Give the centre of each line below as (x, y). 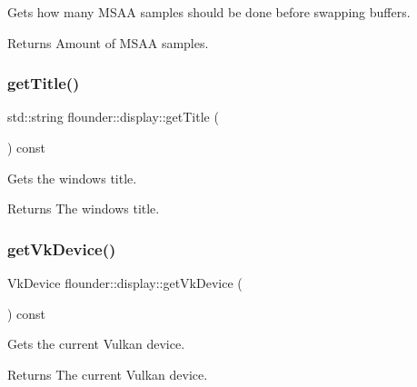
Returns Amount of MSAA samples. (108, 42)
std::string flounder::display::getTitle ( (113, 117)
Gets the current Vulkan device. (96, 344)
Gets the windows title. (72, 178)
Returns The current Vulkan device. (108, 374)
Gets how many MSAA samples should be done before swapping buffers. (209, 12)
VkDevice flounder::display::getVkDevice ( (125, 283)
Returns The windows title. (84, 208)
